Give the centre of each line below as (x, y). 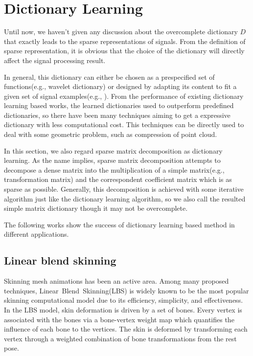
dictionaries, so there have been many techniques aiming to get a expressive (117, 115)
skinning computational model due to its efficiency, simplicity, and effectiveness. (124, 300)
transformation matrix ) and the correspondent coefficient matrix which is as (118, 179)
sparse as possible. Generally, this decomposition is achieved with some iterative (124, 189)
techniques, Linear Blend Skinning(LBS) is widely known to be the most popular (126, 290)
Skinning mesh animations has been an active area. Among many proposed (116, 281)
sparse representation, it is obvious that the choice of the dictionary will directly (124, 51)
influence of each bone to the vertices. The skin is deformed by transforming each (126, 329)
